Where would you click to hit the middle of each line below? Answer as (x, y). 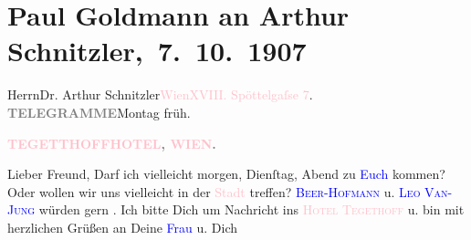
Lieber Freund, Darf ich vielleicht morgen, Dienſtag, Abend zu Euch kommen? (226, 174)
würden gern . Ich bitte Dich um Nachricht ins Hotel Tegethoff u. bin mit (251, 209)
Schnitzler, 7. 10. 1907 (157, 51)
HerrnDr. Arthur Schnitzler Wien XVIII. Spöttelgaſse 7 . (160, 94)
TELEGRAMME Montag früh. (99, 112)
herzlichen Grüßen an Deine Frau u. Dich (123, 227)
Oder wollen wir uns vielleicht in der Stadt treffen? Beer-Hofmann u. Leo (214, 191)
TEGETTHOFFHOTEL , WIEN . (112, 143)
